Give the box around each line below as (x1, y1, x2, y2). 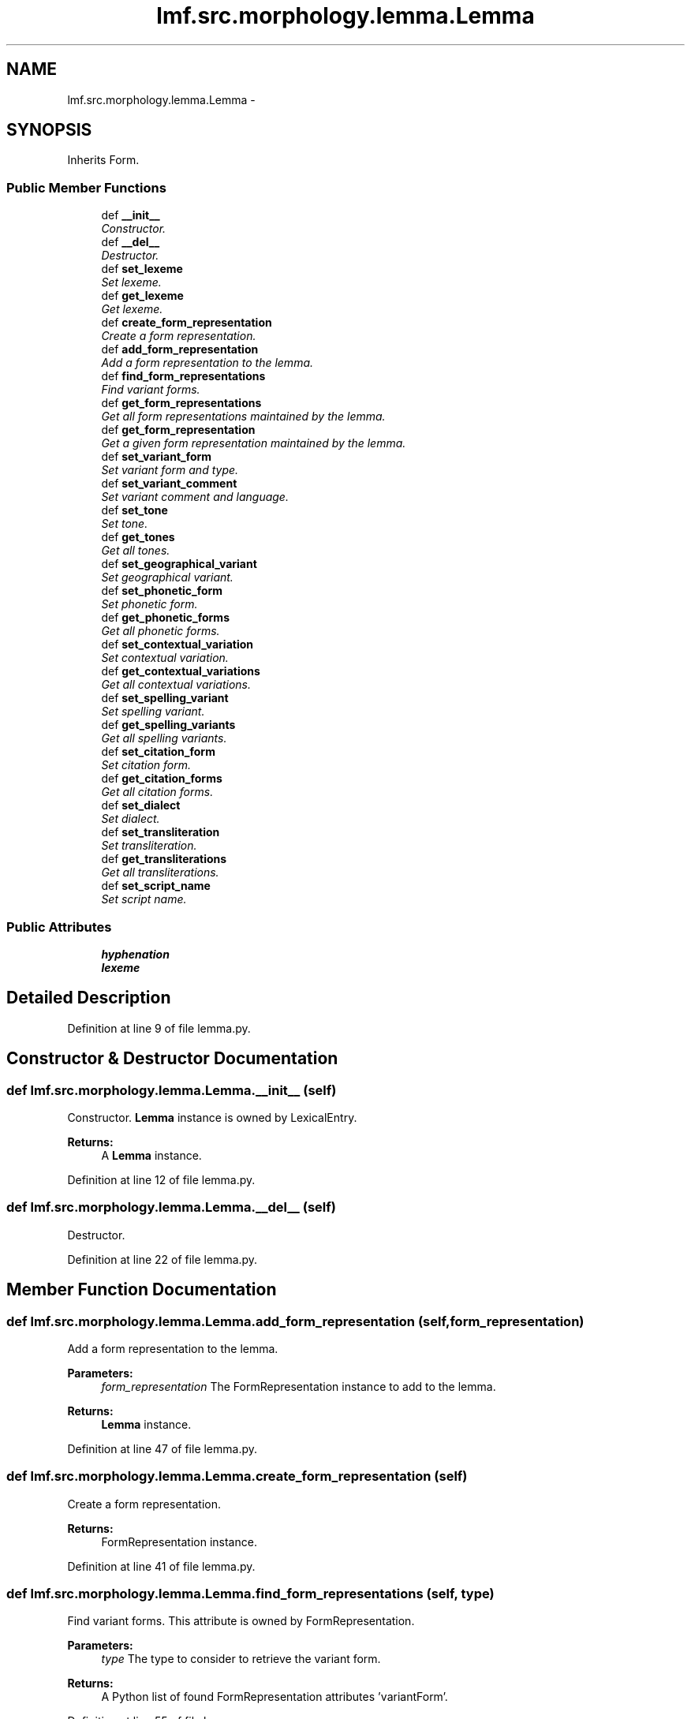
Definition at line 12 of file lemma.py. (67, 1173, 256, 1186)
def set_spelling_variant (101, 691, 229, 705)
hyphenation (101, 947, 170, 961)
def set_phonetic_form (101, 584, 223, 598)
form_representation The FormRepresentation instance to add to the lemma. (101, 1379, 496, 1393)
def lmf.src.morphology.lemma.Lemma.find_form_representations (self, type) (6, 1586, 495, 1602)
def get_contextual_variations (101, 664, 260, 678)
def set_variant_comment (101, 476, 237, 491)
